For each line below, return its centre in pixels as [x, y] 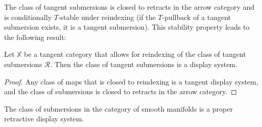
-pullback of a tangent [197, 17]
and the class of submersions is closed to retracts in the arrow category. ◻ [121, 91]
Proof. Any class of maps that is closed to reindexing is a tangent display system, [131, 81]
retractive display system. [44, 119]
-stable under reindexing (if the [107, 17]
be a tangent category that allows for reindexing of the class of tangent [135, 54]
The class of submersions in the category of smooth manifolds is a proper [118, 108]
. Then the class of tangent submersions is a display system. [144, 64]
